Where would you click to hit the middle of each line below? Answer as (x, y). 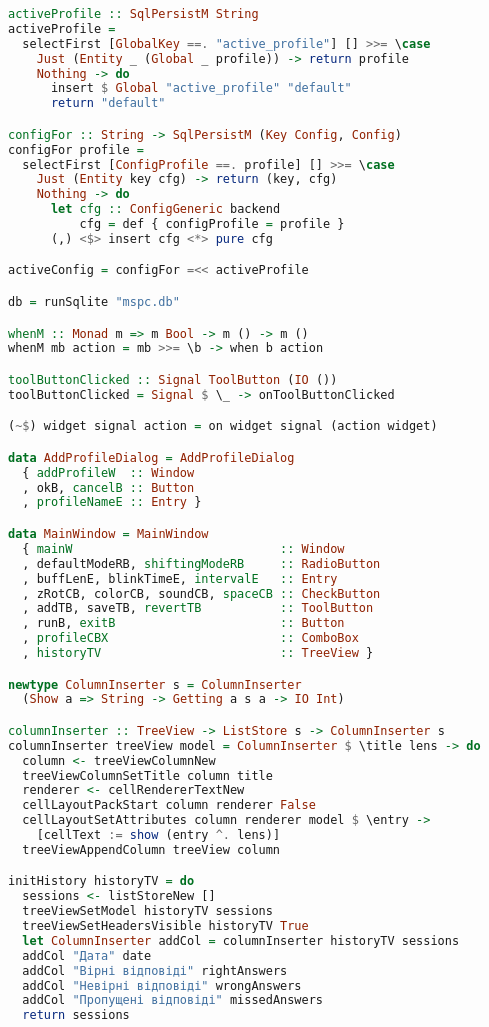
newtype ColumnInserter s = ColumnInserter (155, 684)
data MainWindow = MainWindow (108, 534)
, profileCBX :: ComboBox (190, 638)
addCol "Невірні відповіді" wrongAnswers (162, 985)
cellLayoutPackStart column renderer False (169, 805)
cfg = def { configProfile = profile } (212, 224)
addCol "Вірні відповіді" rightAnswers (155, 970)
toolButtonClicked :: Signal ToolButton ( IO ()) (173, 379)
